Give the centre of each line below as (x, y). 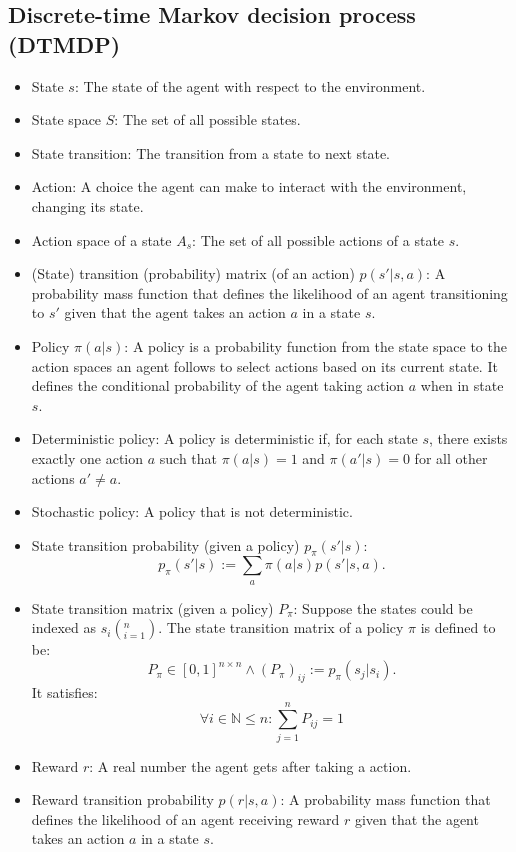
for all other (451, 457)
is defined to (458, 627)
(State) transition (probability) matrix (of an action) (193, 273)
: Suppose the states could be (383, 607)
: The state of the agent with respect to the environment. (250, 85)
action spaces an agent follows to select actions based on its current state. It (264, 365)
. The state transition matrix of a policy (281, 627)
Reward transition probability (122, 799)
